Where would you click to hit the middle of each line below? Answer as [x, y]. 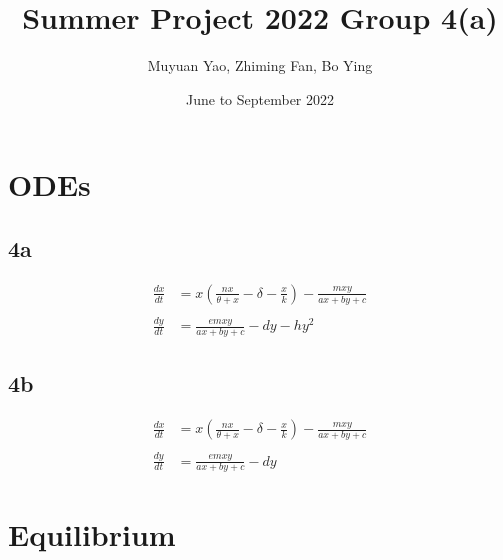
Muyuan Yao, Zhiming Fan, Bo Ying [260, 65]
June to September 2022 [259, 98]
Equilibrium [92, 533]
